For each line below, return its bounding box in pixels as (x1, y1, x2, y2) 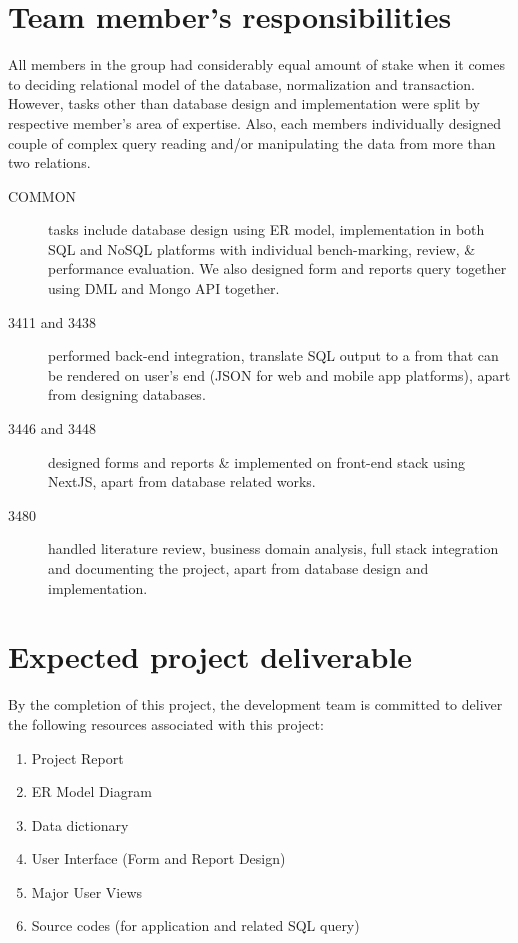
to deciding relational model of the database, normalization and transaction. (8, 73, 475, 94)
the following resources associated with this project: (8, 713, 324, 734)
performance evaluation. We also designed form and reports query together (48, 258, 507, 279)
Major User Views (31, 881, 143, 902)
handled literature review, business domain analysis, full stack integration (48, 538, 499, 559)
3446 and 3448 (8, 418, 96, 439)
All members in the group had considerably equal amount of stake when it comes (8, 54, 506, 75)
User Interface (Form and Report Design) (31, 848, 286, 869)
